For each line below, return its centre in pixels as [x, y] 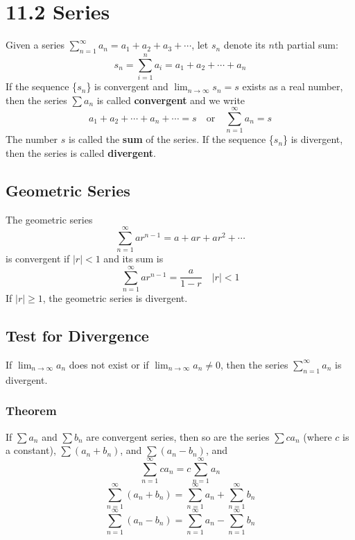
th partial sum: [306, 45]
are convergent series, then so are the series [178, 436]
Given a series [35, 45]
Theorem [31, 411]
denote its [244, 45]
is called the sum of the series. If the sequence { [171, 139]
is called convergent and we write [171, 100]
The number [32, 139]
